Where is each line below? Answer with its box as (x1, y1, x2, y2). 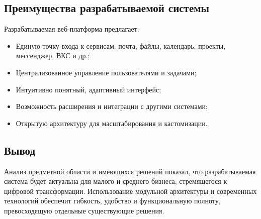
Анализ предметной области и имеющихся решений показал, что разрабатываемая (4, 166, 256, 176)
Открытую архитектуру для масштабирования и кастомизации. (16, 118, 208, 128)
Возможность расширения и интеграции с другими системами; (16, 101, 208, 112)
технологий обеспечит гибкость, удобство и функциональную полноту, (4, 195, 221, 206)
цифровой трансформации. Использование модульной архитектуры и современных (4, 185, 257, 196)
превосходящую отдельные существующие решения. (4, 205, 164, 215)
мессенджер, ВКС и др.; (16, 50, 90, 61)
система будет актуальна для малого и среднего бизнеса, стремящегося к (4, 176, 227, 186)
